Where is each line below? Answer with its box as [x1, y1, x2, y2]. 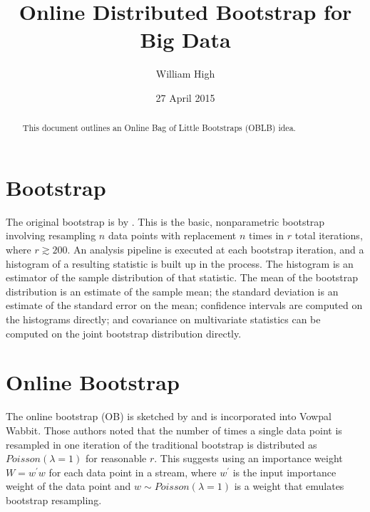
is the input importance [232, 464, 336, 479]
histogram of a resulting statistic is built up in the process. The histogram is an [6, 256, 354, 271]
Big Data [140, 25, 231, 54]
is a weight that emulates [234, 479, 344, 493]
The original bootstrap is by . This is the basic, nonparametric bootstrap [6, 214, 325, 229]
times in [249, 228, 284, 243]
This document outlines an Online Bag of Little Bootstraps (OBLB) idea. [22, 122, 296, 134]
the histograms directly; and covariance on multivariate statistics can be [6, 312, 321, 327]
